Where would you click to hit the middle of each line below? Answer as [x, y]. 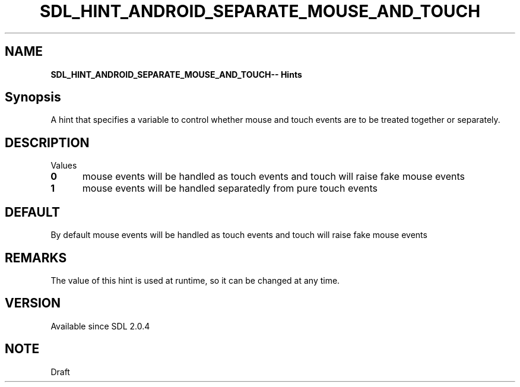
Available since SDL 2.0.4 [100, 326]
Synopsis [33, 97]
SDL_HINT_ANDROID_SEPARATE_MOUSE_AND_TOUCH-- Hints [176, 74]
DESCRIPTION [47, 142]
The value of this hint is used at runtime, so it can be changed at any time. [195, 280]
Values [64, 166]
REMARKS [36, 258]
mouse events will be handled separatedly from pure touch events [230, 188]
